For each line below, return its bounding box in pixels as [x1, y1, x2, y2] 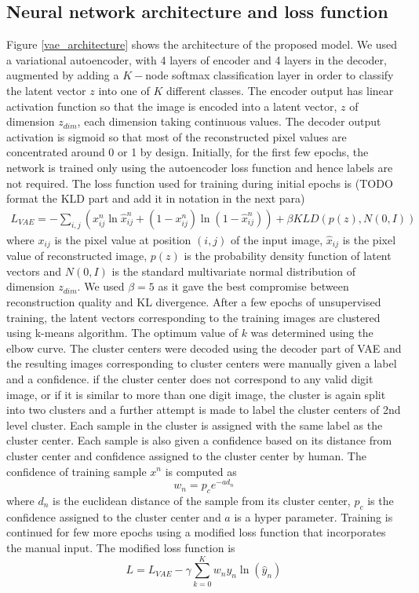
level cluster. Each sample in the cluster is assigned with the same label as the [6, 416, 383, 433]
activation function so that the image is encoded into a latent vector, [6, 97, 337, 114]
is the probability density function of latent [184, 247, 392, 264]
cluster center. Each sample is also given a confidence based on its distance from [6, 432, 392, 448]
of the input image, [231, 231, 323, 247]
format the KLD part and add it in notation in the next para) [6, 190, 305, 207]
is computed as [165, 463, 237, 479]
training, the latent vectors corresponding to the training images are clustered [6, 309, 381, 325]
